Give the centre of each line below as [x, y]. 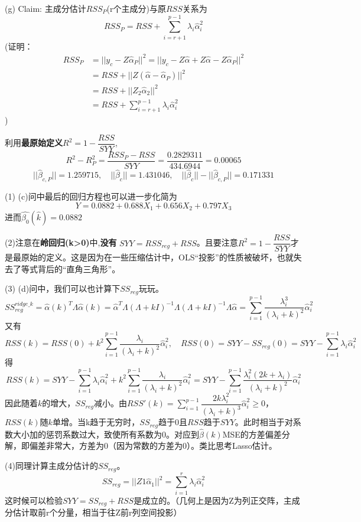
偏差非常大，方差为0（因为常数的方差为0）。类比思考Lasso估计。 [153, 446]
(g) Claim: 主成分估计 [45, 8]
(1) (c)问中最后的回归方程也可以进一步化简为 [91, 196]
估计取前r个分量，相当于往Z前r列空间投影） [97, 512]
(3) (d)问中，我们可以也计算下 [63, 288]
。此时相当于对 [264, 422]
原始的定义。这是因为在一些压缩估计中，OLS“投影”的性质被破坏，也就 [157, 257]
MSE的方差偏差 [252, 434]
